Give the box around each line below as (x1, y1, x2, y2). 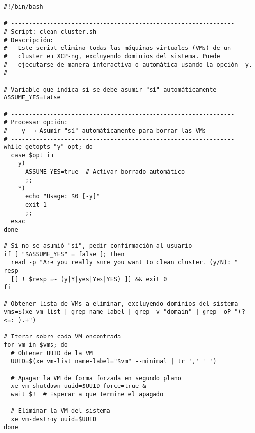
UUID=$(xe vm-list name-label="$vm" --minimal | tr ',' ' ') (11, 358, 217, 365)
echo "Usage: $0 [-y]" (25, 193, 100, 200)
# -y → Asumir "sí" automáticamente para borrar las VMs (4, 127, 206, 134)
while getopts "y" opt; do (4, 144, 93, 151)
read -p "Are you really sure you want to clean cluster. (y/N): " (11, 259, 238, 266)
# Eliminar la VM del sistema (11, 407, 110, 415)
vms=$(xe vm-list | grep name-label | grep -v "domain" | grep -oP (4, 308, 231, 316)
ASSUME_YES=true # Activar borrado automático (25, 168, 185, 176)
